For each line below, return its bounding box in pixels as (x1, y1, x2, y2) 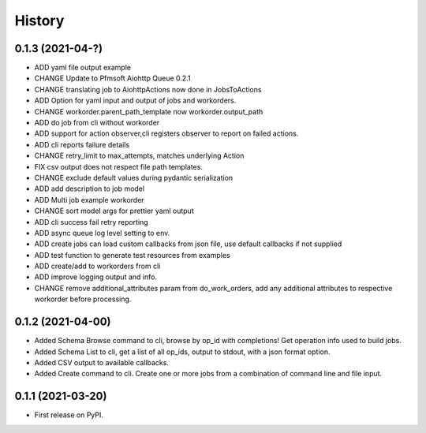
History (14, 12, 65, 29)
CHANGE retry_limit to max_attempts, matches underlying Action (34, 151, 245, 161)
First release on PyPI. (34, 410, 104, 420)
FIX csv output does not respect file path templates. (34, 162, 203, 171)
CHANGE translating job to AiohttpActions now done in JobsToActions (34, 84, 262, 94)
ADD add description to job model (34, 184, 145, 193)
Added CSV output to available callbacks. (34, 357, 170, 367)
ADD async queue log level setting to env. (34, 228, 170, 237)
